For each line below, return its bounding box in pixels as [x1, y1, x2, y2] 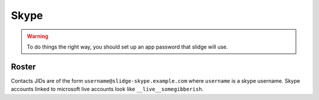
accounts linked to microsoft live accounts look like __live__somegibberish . [11, 86, 204, 93]
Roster [11, 62, 36, 72]
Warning [27, 33, 48, 40]
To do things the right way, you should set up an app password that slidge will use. [27, 43, 228, 50]
